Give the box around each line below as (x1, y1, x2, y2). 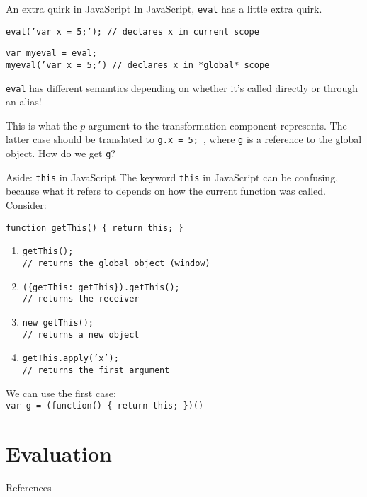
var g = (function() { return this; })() (6, 401, 204, 411)
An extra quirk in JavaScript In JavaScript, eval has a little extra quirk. (6, 1, 322, 16)
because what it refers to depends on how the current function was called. (6, 183, 326, 198)
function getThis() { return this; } (6, 222, 183, 233)
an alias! (6, 94, 42, 109)
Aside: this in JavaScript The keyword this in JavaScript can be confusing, (6, 169, 339, 184)
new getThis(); (22, 317, 94, 328)
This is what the (6, 118, 77, 132)
